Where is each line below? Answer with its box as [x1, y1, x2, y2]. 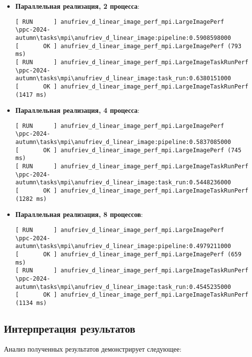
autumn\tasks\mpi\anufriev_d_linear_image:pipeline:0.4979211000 [15, 243, 231, 250]
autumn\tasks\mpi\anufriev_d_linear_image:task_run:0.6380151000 [15, 75, 231, 82]
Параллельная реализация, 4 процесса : [15, 105, 140, 115]
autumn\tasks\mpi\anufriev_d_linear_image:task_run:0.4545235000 [15, 283, 231, 290]
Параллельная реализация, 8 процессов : [15, 209, 143, 219]
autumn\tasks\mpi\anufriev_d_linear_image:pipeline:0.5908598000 [15, 34, 231, 41]
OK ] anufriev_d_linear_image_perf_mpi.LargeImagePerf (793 [43, 42, 242, 50]
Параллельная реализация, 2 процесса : [15, 1, 140, 11]
